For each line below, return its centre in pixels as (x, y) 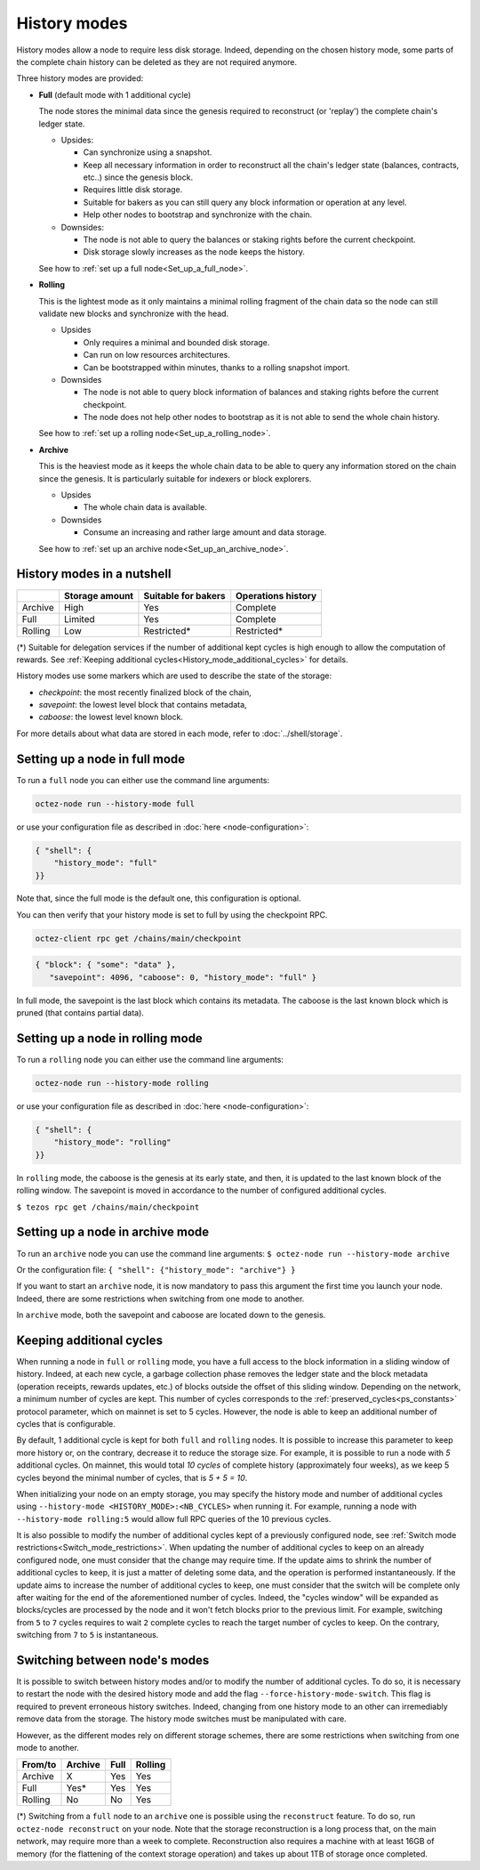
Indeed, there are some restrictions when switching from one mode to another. (160, 1299)
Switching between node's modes (113, 1660)
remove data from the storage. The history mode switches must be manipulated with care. (181, 1719)
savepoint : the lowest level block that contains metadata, (143, 705)
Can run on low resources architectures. (157, 355)
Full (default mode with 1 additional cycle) (115, 94)
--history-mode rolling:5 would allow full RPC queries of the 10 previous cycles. (174, 1518)
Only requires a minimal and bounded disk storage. (176, 342)
